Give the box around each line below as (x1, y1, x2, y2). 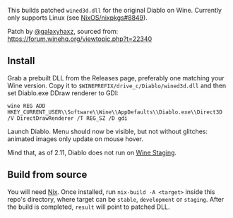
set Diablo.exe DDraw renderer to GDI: (7, 88, 119, 97)
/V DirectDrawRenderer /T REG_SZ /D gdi (7, 114, 129, 122)
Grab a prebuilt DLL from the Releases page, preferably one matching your (7, 73, 225, 82)
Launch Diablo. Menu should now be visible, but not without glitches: (7, 127, 208, 135)
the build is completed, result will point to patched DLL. (7, 202, 171, 211)
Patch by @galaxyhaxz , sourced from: (7, 28, 119, 35)
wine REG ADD (7, 102, 46, 109)
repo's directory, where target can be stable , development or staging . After (7, 195, 225, 203)
